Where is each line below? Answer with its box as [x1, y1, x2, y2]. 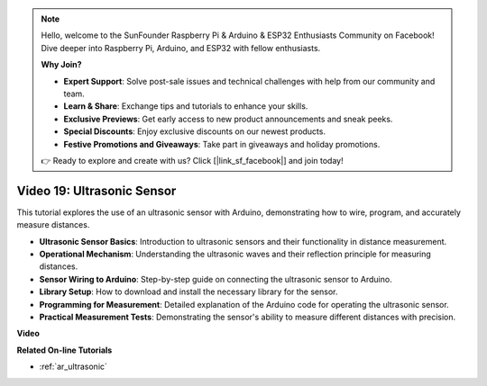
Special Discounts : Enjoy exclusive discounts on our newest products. [63, 126, 326, 137]
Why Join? [41, 59, 82, 70]
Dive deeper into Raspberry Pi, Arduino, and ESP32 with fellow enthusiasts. [41, 42, 321, 53]
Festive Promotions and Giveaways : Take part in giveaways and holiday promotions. [63, 139, 381, 149]
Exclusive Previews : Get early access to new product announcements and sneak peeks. [63, 113, 393, 124]
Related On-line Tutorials [16, 345, 113, 355]
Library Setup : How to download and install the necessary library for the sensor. [39, 286, 338, 297]
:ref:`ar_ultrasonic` [39, 361, 108, 373]
